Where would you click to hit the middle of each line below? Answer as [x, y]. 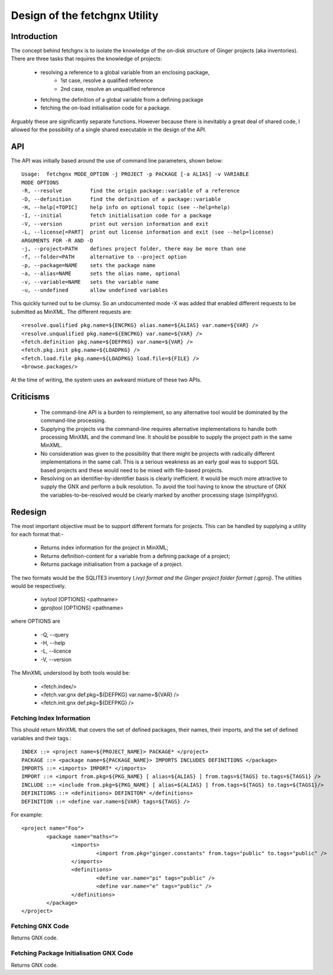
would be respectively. [38, 586]
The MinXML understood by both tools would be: [70, 673]
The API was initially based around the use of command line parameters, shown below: [117, 161]
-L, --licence [56, 651]
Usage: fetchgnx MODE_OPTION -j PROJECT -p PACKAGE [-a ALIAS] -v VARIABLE [135, 174]
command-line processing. [73, 420]
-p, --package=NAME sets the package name [89, 265]
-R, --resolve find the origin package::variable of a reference [131, 191]
